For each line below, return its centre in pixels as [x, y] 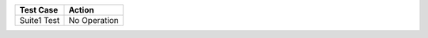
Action [81, 10]
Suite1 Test [40, 20]
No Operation [94, 20]
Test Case [39, 10]
